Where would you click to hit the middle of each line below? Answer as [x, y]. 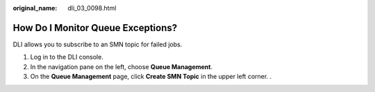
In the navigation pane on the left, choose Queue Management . [122, 66]
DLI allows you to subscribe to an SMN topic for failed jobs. [98, 44]
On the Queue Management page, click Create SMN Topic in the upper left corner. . [151, 77]
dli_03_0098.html [92, 8]
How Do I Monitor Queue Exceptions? [95, 28]
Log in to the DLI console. [67, 57]
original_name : [35, 8]
